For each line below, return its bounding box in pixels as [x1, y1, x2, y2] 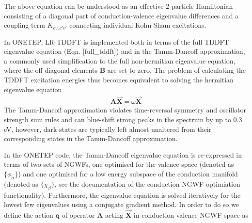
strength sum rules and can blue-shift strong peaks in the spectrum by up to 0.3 [4, 114, 242, 125]
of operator [62, 210, 95, 220]
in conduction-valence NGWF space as [133, 210, 248, 220]
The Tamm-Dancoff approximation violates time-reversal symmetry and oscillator [4, 105, 246, 115]
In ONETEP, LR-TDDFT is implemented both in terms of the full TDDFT [4, 36, 229, 47]
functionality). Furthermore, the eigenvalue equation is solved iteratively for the [4, 190, 241, 200]
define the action [4, 210, 53, 220]
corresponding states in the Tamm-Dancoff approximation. [4, 133, 178, 143]
